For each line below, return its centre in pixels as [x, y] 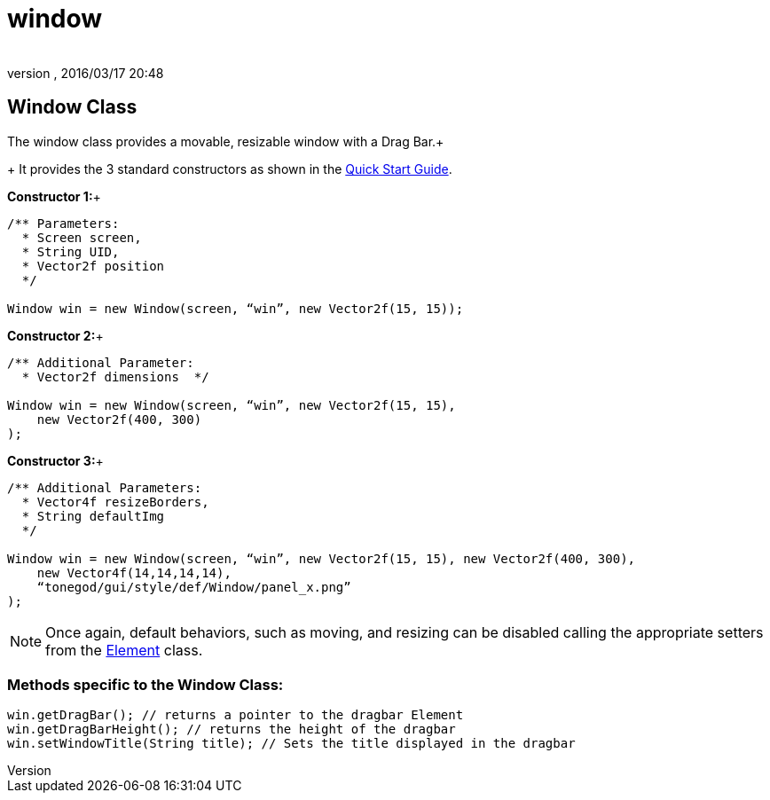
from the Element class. [124, 650]
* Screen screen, [82, 237]
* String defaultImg [93, 516]
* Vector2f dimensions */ [115, 376]
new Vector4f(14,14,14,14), [134, 573]
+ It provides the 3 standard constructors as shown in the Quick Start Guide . [230, 169]
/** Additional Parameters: [105, 487]
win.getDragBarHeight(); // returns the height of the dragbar [232, 729]
